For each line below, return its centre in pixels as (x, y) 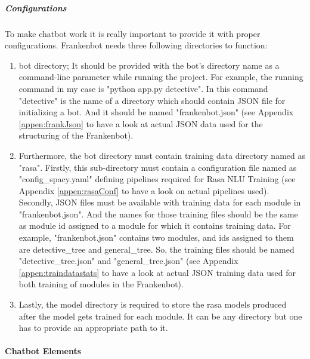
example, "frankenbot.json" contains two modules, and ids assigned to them (156, 237)
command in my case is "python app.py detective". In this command (143, 88)
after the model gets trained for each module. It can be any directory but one (160, 316)
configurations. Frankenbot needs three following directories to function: (136, 45)
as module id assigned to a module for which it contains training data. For (155, 225)
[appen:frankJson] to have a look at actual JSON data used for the (141, 123)
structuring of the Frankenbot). (76, 135)
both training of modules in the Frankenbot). (101, 284)
